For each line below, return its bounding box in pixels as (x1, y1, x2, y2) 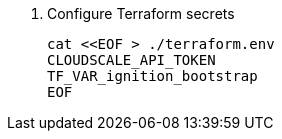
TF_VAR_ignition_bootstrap (47, 68, 258, 84)
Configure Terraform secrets (47, 5, 235, 22)
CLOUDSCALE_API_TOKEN (47, 52, 216, 68)
